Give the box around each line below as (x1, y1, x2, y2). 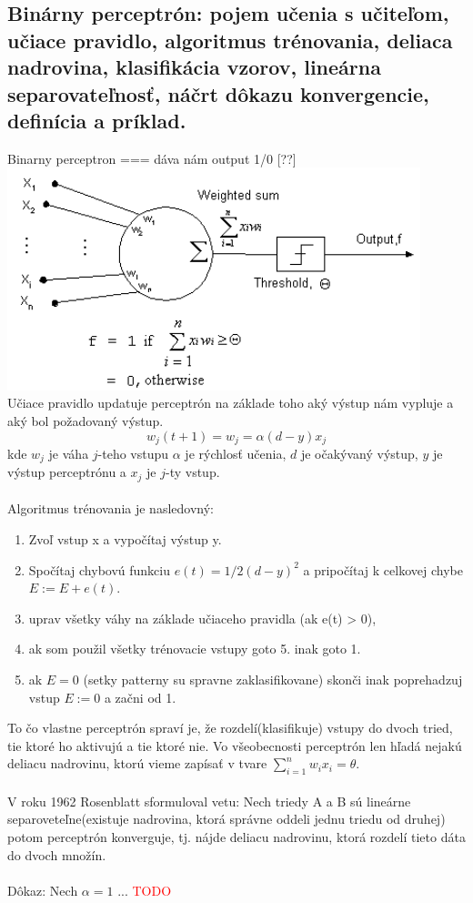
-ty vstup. (165, 462, 220, 482)
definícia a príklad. (7, 106, 186, 134)
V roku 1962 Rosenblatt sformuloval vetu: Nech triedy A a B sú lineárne (7, 791, 411, 810)
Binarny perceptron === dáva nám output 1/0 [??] (7, 148, 297, 167)
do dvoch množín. (7, 845, 106, 864)
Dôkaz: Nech (7, 880, 78, 899)
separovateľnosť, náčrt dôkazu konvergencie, (7, 79, 429, 107)
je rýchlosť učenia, (185, 443, 287, 462)
